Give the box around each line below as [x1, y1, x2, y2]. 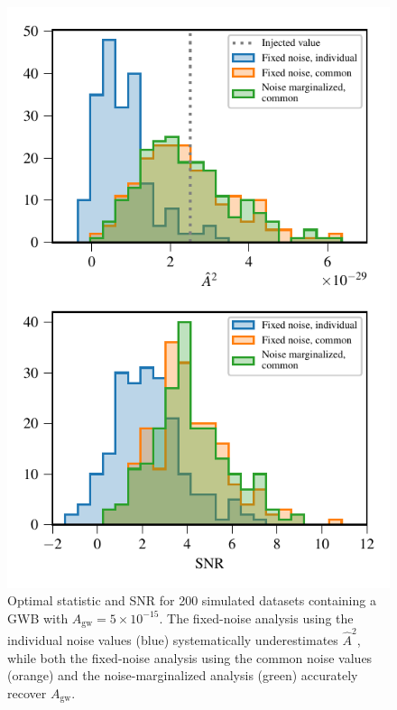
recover [7, 683, 47, 702]
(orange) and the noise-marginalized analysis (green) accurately [7, 666, 358, 685]
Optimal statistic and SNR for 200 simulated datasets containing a [7, 591, 376, 610]
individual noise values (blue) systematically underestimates [7, 630, 338, 649]
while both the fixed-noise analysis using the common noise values [7, 648, 373, 667]
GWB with [7, 608, 69, 627]
